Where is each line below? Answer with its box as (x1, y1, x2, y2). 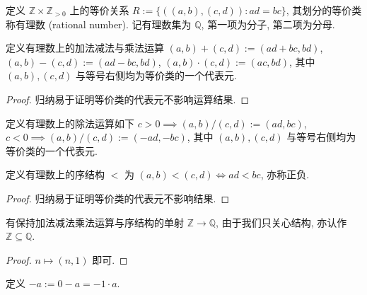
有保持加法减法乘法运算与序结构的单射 (6, 214, 184, 229)
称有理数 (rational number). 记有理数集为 (6, 16, 192, 31)
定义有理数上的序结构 (6, 167, 105, 182)
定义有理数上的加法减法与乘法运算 (6, 40, 164, 55)
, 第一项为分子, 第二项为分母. (201, 16, 335, 31)
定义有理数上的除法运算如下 (6, 115, 134, 130)
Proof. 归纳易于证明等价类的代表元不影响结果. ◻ (6, 190, 230, 205)
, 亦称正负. (260, 167, 310, 182)
